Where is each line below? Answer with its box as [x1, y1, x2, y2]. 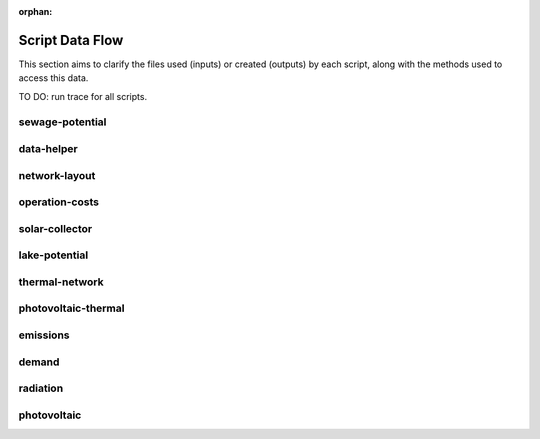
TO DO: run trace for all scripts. [18, 90, 148, 102]
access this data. [18, 72, 89, 84]
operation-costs [18, 195, 100, 209]
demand [18, 355, 60, 369]
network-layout [18, 168, 96, 182]
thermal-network [18, 275, 104, 289]
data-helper [18, 142, 79, 156]
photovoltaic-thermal [18, 301, 125, 315]
